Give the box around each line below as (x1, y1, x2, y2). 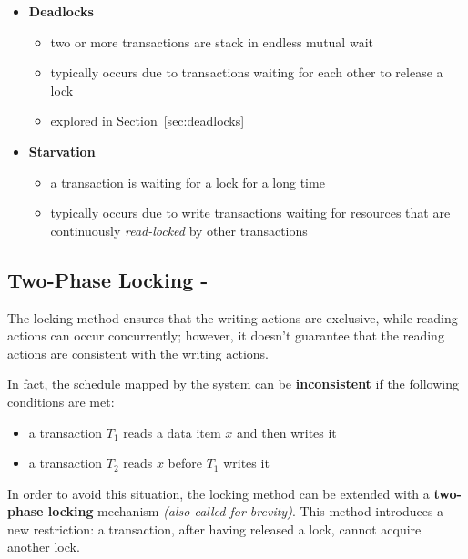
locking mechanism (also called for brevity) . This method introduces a (47, 502, 444, 521)
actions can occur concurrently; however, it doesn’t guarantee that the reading (7, 326, 444, 345)
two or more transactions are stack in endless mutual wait (50, 32, 373, 51)
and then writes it (237, 422, 337, 442)
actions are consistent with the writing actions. (7, 343, 269, 362)
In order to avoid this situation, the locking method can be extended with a (7, 483, 430, 503)
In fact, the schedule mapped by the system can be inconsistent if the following (7, 374, 459, 393)
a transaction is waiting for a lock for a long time (50, 172, 325, 191)
